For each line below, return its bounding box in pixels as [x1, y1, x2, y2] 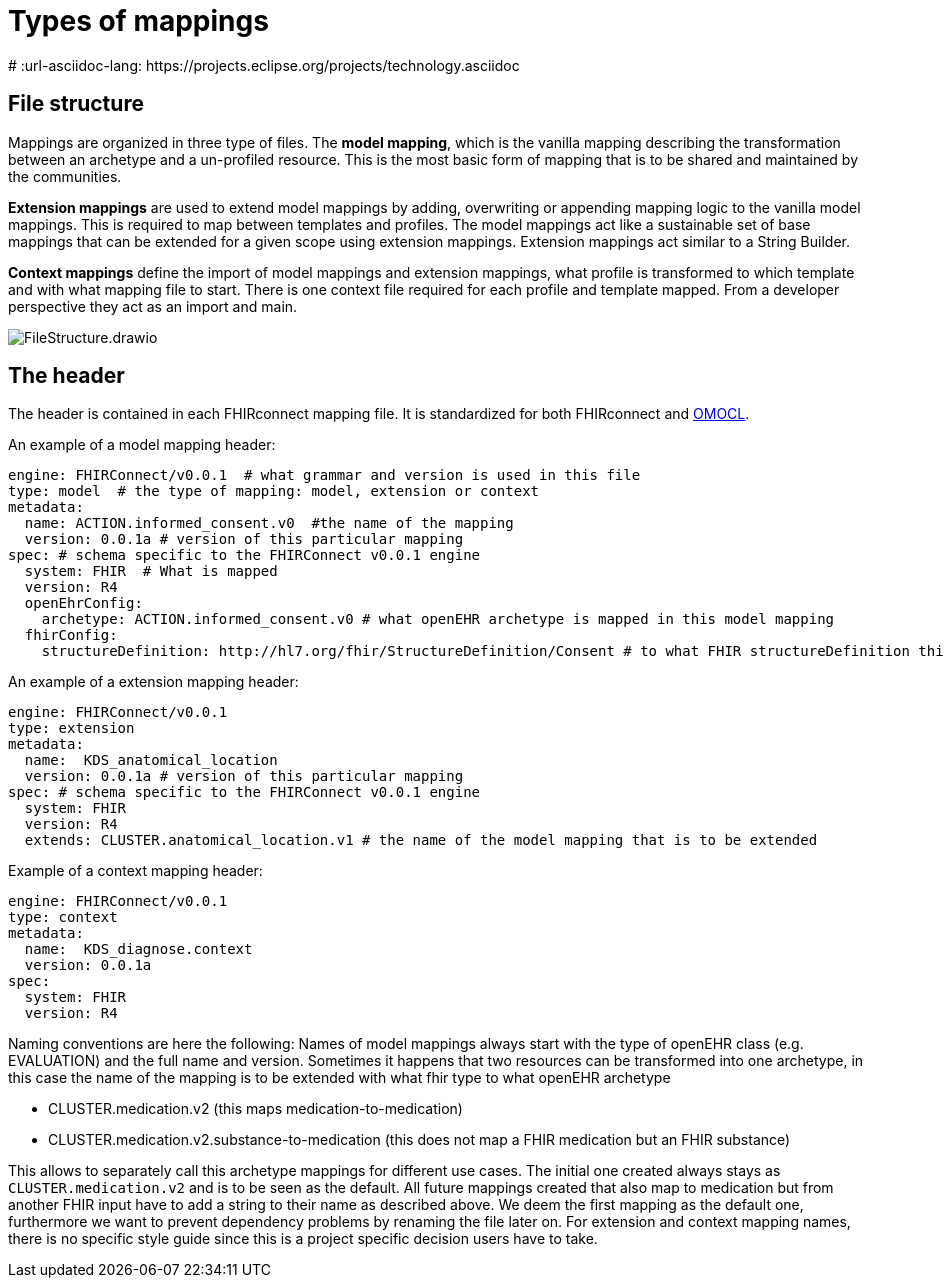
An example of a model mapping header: [8, 436, 276, 454]
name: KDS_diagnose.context [24, 941, 253, 958]
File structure [8, 91, 144, 117]
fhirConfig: [24, 627, 118, 644]
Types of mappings [8, 4, 269, 38]
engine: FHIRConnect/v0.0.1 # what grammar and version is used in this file [8, 467, 641, 484]
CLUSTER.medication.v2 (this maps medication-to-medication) [48, 1100, 463, 1118]
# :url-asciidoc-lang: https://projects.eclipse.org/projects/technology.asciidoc [8, 56, 520, 74]
